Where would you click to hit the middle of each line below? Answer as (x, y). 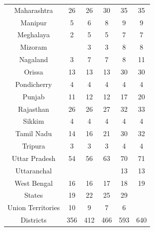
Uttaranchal (34, 170)
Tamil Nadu (34, 133)
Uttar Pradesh (34, 158)
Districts (34, 220)
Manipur (34, 22)
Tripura (34, 146)
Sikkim (34, 121)
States (34, 195)
